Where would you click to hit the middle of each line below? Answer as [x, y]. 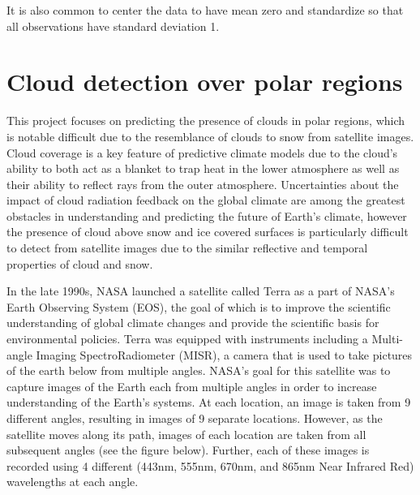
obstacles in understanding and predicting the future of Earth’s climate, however [207, 215]
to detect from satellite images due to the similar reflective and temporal [187, 248]
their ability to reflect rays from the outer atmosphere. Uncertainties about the [203, 184]
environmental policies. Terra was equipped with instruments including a [187, 339]
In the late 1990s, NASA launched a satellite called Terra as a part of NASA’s [201, 291]
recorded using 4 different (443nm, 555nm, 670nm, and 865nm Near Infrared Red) [210, 465]
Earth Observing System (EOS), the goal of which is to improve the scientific [199, 306]
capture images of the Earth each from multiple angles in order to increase [192, 386]
